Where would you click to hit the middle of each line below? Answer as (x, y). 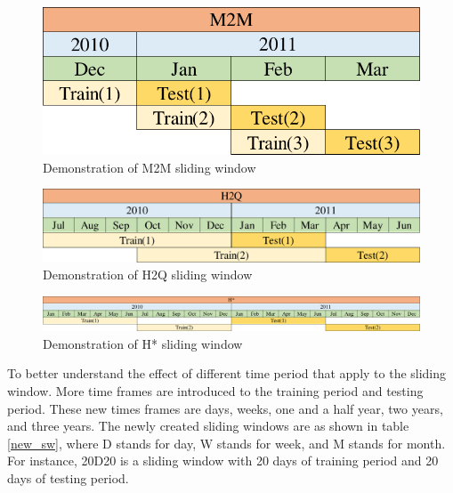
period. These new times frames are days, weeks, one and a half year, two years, (225, 408)
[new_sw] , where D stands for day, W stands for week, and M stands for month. (226, 443)
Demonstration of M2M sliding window (150, 167)
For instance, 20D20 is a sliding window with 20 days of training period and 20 (223, 461)
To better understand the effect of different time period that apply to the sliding (227, 373)
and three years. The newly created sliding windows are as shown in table (208, 426)
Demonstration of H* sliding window (143, 343)
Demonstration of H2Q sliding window (148, 275)
